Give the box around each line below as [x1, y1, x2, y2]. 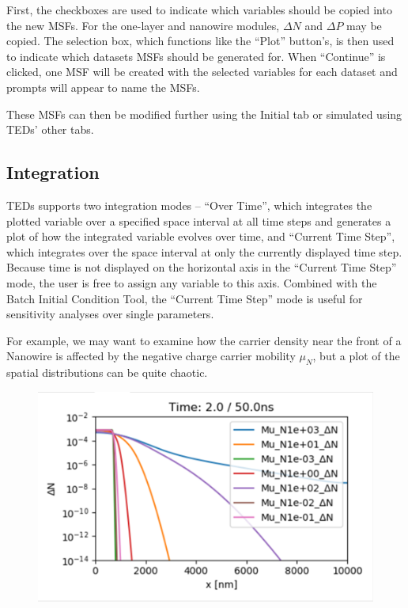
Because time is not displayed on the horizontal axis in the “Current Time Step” [6, 259, 397, 275]
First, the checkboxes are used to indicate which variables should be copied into [6, 2, 392, 17]
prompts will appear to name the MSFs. [6, 78, 200, 95]
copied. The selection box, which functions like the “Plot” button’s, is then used [6, 32, 395, 49]
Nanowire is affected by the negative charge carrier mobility [6, 348, 296, 364]
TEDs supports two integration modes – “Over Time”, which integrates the [6, 196, 372, 213]
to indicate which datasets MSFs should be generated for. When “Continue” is [6, 47, 386, 64]
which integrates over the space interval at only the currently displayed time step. [6, 243, 402, 260]
